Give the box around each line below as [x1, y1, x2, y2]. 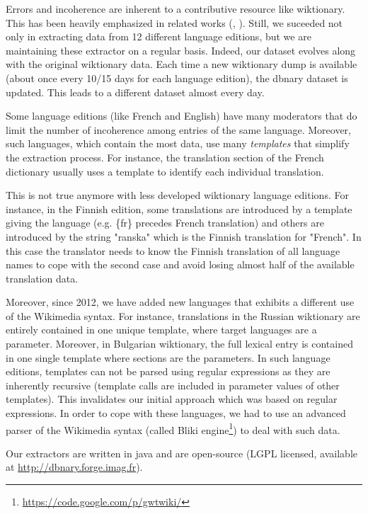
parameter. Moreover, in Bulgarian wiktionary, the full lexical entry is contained [6, 336, 353, 351]
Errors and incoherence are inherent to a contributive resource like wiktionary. [6, 1, 345, 16]
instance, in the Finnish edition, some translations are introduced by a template [6, 201, 352, 216]
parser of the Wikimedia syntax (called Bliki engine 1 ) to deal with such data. [6, 420, 340, 437]
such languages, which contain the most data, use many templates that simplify [6, 136, 350, 151]
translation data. [6, 270, 79, 285]
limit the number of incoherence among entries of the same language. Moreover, [6, 122, 351, 137]
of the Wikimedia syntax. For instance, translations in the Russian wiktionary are [6, 308, 360, 323]
